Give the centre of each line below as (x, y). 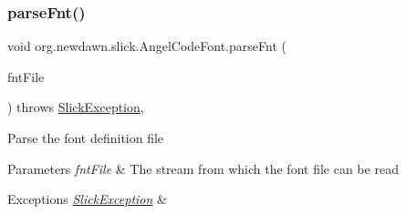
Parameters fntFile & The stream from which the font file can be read (203, 168)
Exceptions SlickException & (87, 199)
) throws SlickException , (76, 107)
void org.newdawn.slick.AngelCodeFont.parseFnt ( (147, 46)
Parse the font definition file (86, 138)
